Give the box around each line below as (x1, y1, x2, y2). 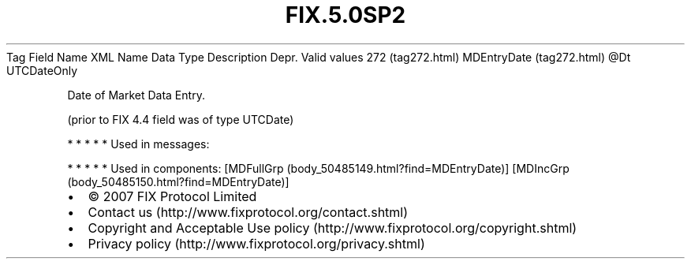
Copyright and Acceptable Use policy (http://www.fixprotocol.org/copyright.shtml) (88, 219, 577, 236)
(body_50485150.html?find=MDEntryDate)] (67, 174, 289, 188)
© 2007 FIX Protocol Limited (88, 188, 257, 204)
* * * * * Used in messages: (67, 136, 210, 151)
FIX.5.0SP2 (285, 2, 406, 28)
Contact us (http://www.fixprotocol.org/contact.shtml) (88, 203, 409, 220)
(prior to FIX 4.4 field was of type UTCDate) (67, 112, 294, 126)
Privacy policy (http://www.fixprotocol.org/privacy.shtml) (88, 235, 425, 252)
